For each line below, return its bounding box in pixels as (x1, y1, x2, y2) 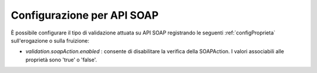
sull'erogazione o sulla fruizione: (11, 37, 90, 44)
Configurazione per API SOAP (11, 9, 158, 22)
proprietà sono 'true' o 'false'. (25, 56, 97, 63)
